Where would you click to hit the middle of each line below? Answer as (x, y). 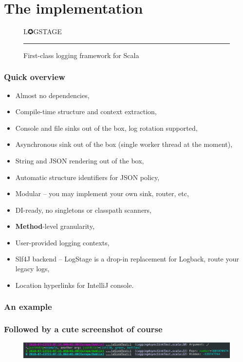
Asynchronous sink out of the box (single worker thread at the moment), (124, 144)
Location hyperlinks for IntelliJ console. (75, 285)
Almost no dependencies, (52, 95)
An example (28, 307)
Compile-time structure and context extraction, (86, 111)
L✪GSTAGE (43, 31)
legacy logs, (32, 269)
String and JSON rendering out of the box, (80, 160)
